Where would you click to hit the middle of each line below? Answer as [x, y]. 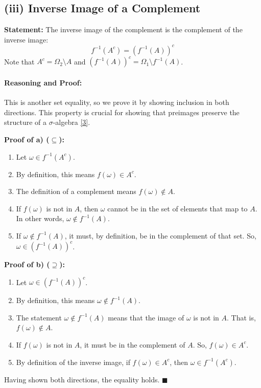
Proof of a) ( [27, 139]
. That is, [241, 317]
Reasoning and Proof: [43, 82]
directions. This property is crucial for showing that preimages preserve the [122, 112]
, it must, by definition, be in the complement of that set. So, [160, 235]
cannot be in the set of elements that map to [177, 208]
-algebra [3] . [72, 122]
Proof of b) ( [27, 264]
